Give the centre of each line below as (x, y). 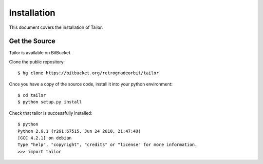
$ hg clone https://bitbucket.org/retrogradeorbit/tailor (88, 73)
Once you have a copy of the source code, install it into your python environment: (91, 84)
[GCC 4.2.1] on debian (45, 138)
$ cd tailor (32, 95)
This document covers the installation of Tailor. (56, 27)
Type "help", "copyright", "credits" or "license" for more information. (108, 145)
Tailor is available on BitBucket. (40, 53)
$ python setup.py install (50, 102)
